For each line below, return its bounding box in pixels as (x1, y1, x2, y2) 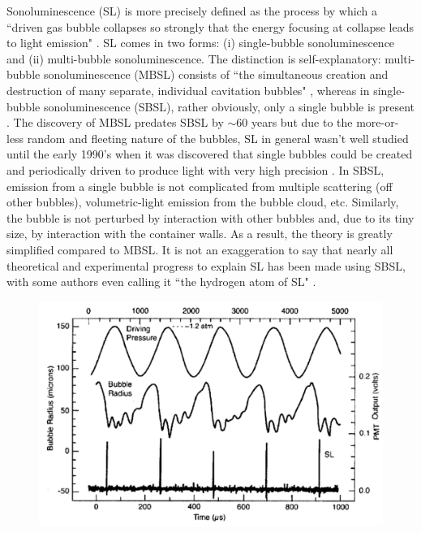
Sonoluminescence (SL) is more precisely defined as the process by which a (6, 2, 377, 19)
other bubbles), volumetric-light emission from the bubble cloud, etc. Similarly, (6, 193, 399, 210)
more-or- (356, 114, 399, 131)
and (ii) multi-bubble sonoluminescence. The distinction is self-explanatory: (6, 50, 381, 67)
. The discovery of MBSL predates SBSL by (6, 114, 224, 131)
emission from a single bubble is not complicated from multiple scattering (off (6, 177, 393, 194)
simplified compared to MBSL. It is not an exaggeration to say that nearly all (6, 240, 393, 258)
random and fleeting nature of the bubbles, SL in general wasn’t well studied (27, 129, 409, 146)
